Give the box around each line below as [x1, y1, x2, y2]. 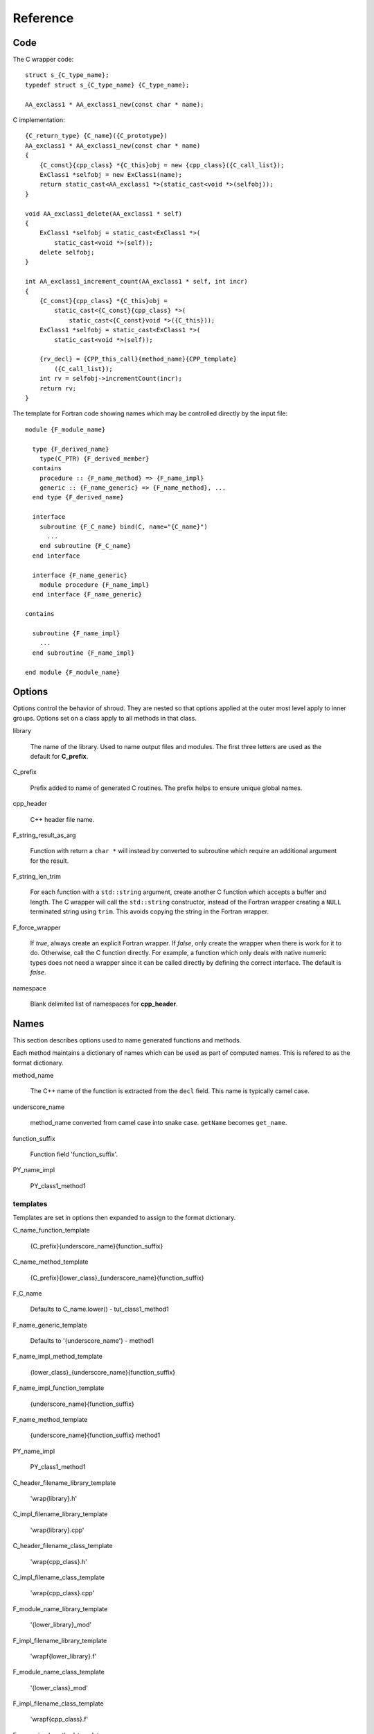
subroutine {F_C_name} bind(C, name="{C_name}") [39, 522, 208, 531]
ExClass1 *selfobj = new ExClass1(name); [39, 171, 183, 178]
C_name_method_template [12, 1257, 89, 1266]
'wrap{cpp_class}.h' [30, 1557, 88, 1565]
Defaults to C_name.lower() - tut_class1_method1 [30, 1305, 169, 1314]
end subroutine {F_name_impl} [32, 649, 135, 657]
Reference [12, 10, 74, 26]
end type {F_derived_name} [32, 493, 124, 501]
